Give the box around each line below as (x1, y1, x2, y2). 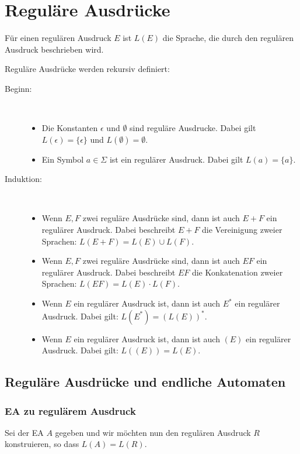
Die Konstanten (41, 122, 98, 134)
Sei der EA (5, 426, 44, 438)
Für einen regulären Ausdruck (5, 32, 111, 44)
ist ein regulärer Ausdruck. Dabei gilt (109, 153, 243, 165)
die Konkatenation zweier (191, 266, 283, 278)
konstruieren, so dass (5, 438, 79, 450)
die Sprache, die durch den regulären (162, 32, 294, 44)
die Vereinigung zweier (202, 223, 282, 236)
